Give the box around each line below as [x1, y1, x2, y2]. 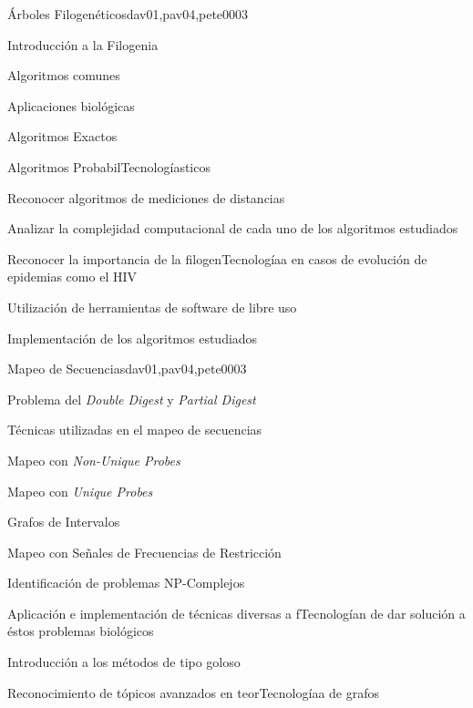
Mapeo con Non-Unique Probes [7, 450, 180, 469]
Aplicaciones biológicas [7, 96, 135, 115]
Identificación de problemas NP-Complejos [7, 573, 245, 592]
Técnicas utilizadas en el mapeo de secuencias [7, 420, 262, 439]
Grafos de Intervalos [7, 512, 120, 531]
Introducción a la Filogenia [7, 35, 159, 54]
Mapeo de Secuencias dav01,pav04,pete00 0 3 [7, 359, 247, 378]
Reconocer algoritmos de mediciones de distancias [7, 188, 285, 207]
